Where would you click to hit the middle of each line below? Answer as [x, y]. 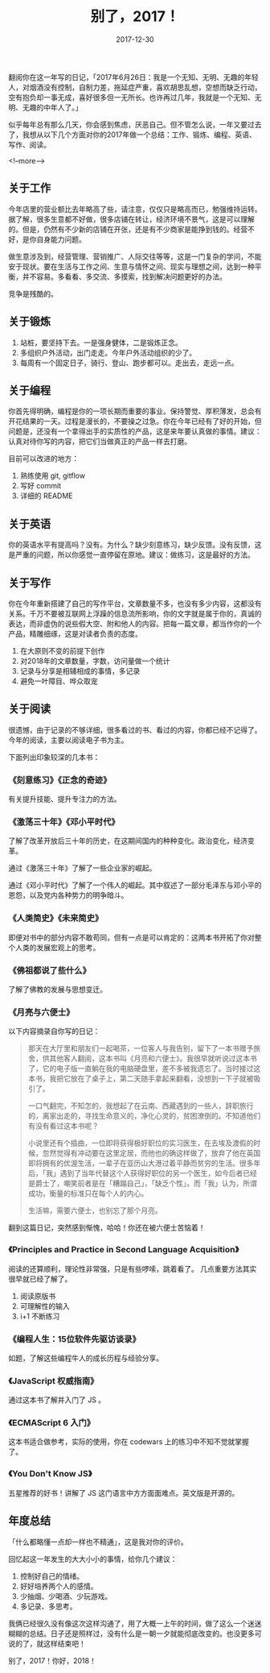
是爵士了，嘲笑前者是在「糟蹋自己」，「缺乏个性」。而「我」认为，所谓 [142, 1183]
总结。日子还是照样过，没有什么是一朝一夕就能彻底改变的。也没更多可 [145, 1634]
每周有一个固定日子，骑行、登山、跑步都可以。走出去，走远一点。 [129, 363]
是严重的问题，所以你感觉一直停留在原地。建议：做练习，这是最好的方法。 [131, 555]
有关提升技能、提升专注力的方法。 [65, 799]
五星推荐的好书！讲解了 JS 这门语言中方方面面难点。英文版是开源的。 [124, 1492]
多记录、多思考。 [48, 1606]
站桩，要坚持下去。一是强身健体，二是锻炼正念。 [101, 342]
